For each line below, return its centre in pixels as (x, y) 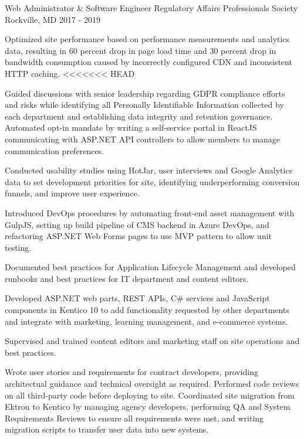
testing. (18, 247)
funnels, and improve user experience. (72, 193)
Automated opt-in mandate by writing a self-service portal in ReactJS (131, 127)
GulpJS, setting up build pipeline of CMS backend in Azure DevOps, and (137, 224)
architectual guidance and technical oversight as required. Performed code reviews (152, 384)
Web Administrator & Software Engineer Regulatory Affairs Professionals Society (151, 8)
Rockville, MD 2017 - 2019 (53, 19)
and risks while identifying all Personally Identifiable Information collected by (144, 105)
